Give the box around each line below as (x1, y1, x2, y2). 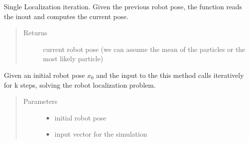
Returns (23, 27, 48, 38)
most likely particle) (43, 53, 103, 64)
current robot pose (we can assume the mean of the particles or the (43, 44, 246, 54)
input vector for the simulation (54, 129, 147, 139)
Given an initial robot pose (4, 70, 85, 80)
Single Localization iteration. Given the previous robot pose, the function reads (4, 1, 242, 11)
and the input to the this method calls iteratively (96, 70, 244, 80)
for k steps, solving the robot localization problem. (4, 79, 156, 90)
